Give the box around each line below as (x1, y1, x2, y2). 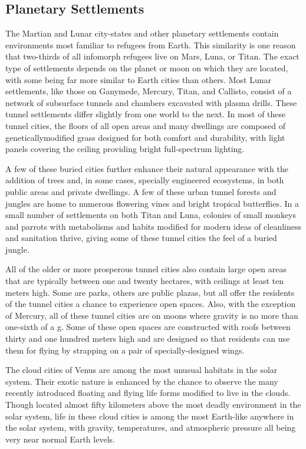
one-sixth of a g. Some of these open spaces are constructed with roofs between (5, 321, 291, 333)
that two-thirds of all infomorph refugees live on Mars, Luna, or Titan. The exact (5, 50, 300, 62)
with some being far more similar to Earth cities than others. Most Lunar (5, 73, 271, 85)
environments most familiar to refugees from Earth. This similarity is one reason (5, 38, 296, 51)
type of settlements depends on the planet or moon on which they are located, (5, 61, 288, 74)
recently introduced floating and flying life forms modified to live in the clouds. (5, 387, 291, 399)
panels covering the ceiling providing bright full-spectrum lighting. (5, 143, 245, 155)
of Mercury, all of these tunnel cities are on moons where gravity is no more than (5, 309, 298, 321)
